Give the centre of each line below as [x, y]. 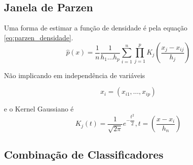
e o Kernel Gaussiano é [39, 109]
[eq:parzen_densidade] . [39, 37]
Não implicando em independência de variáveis [75, 75]
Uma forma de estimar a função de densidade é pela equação [96, 28]
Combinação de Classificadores [84, 154]
